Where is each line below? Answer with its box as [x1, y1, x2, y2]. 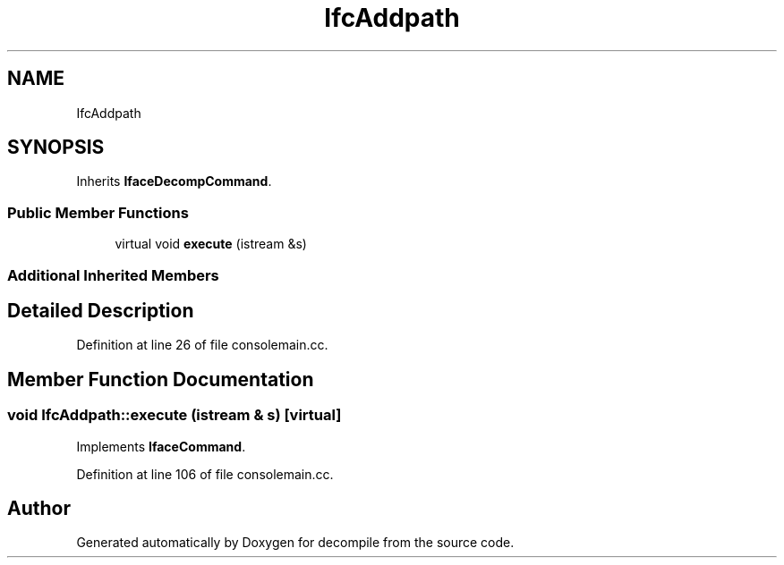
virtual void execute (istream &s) [115, 236, 307, 252]
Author [7, 497, 71, 520]
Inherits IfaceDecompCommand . [76, 173, 272, 190]
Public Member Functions [7, 203, 189, 222]
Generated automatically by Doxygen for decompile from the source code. [76, 535, 515, 551]
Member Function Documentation [7, 367, 314, 391]
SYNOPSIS [7, 136, 105, 159]
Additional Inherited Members [7, 266, 219, 284]
